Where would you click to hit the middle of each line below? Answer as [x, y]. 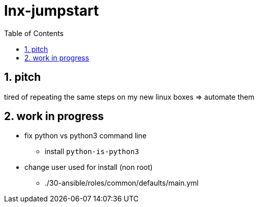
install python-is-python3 [92, 152]
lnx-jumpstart [52, 11]
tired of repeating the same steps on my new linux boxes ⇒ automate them [130, 97]
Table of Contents [34, 33]
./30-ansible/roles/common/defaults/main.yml [122, 183]
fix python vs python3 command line [86, 136]
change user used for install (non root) [89, 167]
